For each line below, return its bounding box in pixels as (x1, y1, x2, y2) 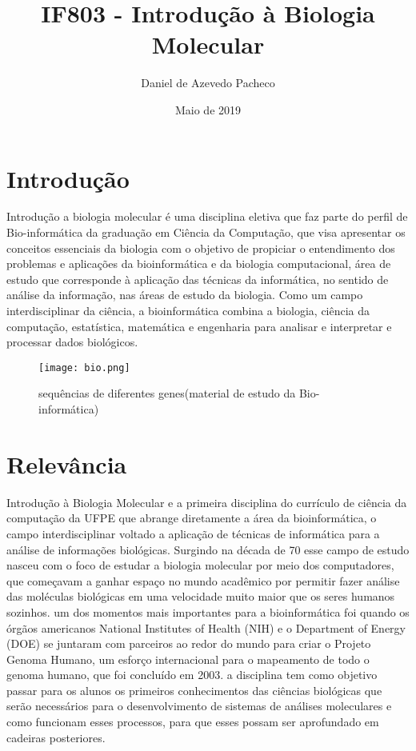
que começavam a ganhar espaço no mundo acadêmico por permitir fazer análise (6, 572, 400, 589)
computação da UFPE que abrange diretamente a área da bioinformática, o (6, 509, 377, 526)
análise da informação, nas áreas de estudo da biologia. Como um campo (6, 286, 363, 303)
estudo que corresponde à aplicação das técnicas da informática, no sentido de (6, 270, 389, 287)
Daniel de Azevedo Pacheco (141, 74, 275, 91)
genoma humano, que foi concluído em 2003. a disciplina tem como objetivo (6, 666, 378, 683)
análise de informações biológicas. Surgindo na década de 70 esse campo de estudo (6, 541, 410, 557)
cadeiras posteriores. (6, 729, 106, 745)
